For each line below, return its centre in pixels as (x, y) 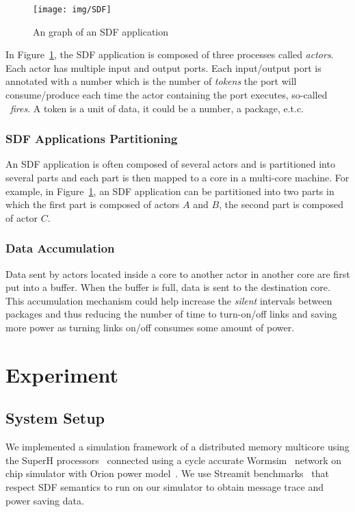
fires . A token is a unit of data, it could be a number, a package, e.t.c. (157, 108)
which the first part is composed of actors (93, 204)
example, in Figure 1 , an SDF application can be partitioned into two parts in (170, 191)
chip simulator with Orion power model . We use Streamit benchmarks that (167, 473)
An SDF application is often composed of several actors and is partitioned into (170, 164)
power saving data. (45, 500)
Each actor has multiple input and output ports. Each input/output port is (163, 67)
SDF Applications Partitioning (92, 139)
